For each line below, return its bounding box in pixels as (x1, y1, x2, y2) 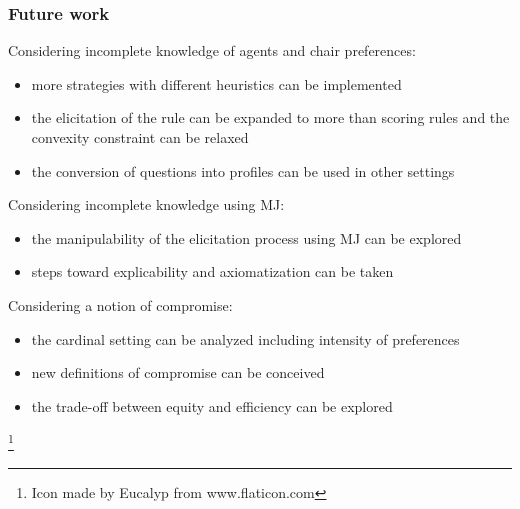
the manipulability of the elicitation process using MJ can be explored (31, 227, 462, 248)
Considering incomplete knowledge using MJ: (8, 194, 285, 215)
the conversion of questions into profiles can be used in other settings (31, 160, 455, 181)
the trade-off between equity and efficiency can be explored (31, 395, 393, 416)
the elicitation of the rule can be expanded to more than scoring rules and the (31, 107, 510, 128)
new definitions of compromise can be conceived (31, 362, 325, 383)
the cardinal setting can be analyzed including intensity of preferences (31, 328, 460, 349)
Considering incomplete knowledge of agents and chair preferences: (8, 40, 416, 61)
